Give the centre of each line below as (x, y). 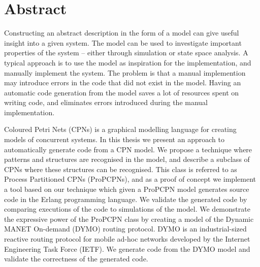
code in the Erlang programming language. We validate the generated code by (126, 199)
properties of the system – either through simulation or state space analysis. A (126, 53)
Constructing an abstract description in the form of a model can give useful (122, 33)
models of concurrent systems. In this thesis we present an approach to (114, 139)
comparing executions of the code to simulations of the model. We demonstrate (127, 209)
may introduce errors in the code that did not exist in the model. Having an (123, 82)
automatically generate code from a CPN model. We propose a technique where (128, 149)
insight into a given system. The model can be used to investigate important (123, 42)
